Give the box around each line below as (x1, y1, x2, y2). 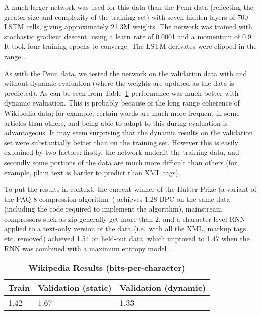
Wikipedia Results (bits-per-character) (28, 261, 185, 274)
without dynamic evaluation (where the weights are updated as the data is (4, 78, 234, 88)
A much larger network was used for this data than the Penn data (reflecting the (4, 2, 253, 12)
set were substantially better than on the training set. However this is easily (4, 137, 238, 147)
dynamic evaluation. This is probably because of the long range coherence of (4, 97, 240, 108)
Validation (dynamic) (119, 282, 206, 294)
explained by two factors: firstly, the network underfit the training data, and (4, 147, 239, 157)
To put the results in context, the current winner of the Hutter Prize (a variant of (4, 184, 257, 194)
